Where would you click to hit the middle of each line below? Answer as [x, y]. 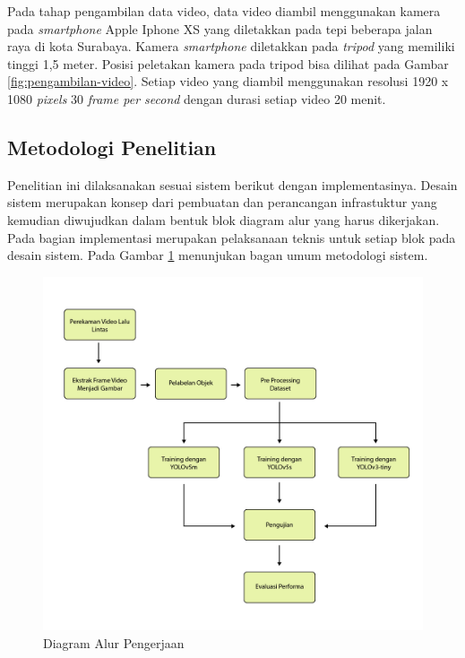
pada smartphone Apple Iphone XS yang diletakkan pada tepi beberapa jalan [220, 28]
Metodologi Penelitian [112, 147]
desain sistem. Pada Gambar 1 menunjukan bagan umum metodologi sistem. [218, 255]
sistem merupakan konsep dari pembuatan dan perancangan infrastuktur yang [222, 202]
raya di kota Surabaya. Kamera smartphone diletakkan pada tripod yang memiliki [231, 46]
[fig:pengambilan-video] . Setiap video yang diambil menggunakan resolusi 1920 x [228, 81]
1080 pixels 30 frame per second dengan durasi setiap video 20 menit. [197, 98]
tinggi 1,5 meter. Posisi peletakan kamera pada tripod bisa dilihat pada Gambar [228, 63]
